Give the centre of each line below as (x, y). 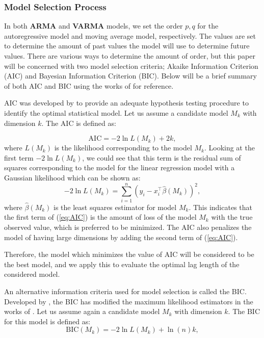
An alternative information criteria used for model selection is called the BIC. (125, 291)
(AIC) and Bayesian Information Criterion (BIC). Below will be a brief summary (130, 76)
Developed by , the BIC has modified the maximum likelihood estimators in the (129, 301)
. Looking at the (229, 148)
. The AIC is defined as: (79, 123)
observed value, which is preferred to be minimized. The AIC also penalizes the (128, 227)
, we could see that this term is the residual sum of (162, 157)
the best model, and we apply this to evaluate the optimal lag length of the (122, 264)
